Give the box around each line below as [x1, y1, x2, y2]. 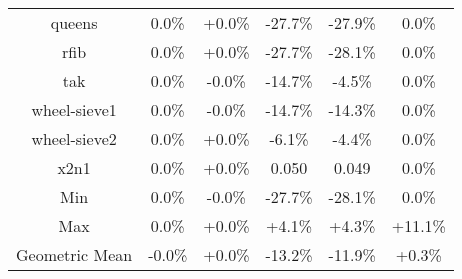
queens [50, 11, 98, 34]
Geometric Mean [16, 243, 133, 266]
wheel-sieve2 [31, 127, 117, 150]
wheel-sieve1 [31, 98, 117, 121]
